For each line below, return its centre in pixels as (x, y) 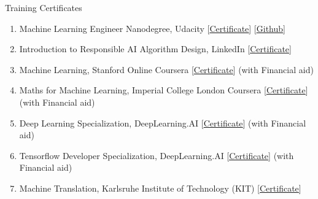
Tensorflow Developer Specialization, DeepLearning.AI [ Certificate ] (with (157, 155)
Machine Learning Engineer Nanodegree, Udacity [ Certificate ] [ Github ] (152, 28)
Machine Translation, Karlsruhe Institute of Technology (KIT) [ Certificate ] (160, 188)
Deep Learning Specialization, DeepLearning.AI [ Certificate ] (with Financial (163, 123)
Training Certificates (44, 7)
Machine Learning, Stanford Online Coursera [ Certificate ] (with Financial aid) (166, 69)
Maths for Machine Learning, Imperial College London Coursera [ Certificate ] (164, 90)
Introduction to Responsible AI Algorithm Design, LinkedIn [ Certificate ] (155, 49)
